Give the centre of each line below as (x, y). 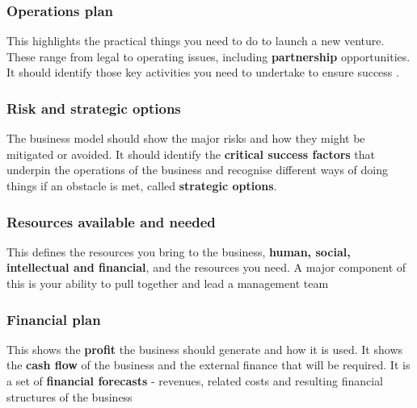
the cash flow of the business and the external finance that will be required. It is (208, 365)
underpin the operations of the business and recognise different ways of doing (197, 170)
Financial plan (54, 319)
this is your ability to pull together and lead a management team (168, 283)
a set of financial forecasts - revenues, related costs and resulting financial (195, 381)
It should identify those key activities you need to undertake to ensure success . (203, 72)
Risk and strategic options (94, 108)
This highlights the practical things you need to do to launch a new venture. (196, 41)
